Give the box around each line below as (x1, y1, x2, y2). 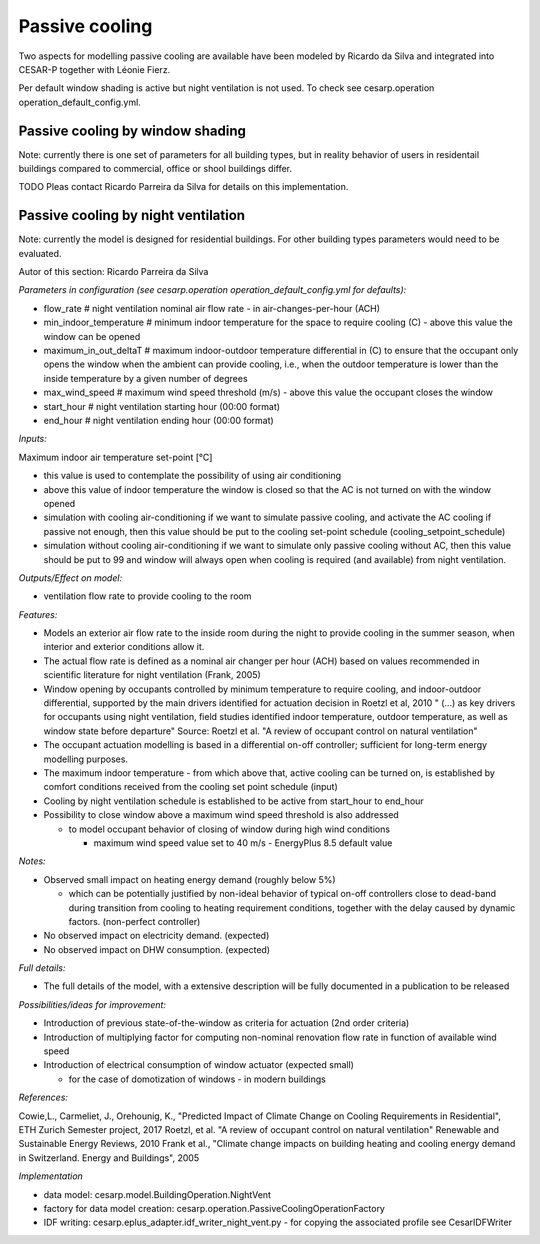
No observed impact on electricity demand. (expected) (43, 930, 270, 942)
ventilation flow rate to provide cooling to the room (43, 590, 252, 602)
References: (18, 1091, 69, 1104)
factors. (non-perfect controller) (68, 915, 201, 927)
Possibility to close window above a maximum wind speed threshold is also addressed (43, 809, 399, 821)
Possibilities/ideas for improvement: (18, 998, 167, 1010)
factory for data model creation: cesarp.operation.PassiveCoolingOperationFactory (43, 1202, 385, 1214)
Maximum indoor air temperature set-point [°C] (18, 451, 213, 463)
